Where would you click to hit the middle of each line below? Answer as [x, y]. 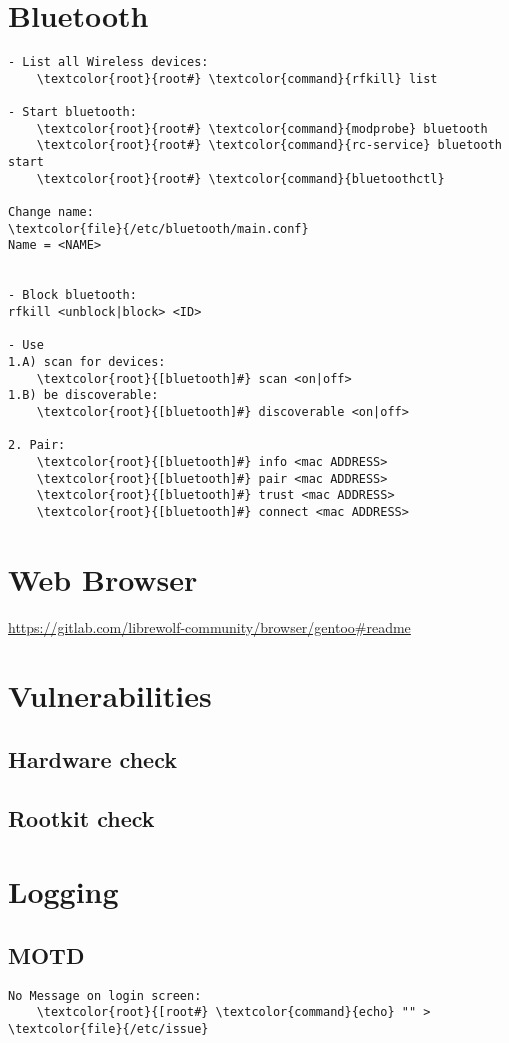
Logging [63, 891]
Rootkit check [81, 817]
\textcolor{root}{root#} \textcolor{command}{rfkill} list [237, 78]
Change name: [51, 212]
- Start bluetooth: [72, 112]
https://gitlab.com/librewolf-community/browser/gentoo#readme [209, 626]
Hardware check [92, 758]
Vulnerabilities [110, 695]
